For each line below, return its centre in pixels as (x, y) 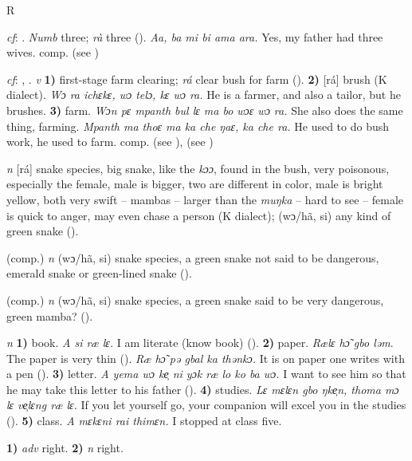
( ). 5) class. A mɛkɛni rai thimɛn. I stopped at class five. (144, 421)
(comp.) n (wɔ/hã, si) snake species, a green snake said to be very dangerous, (195, 299)
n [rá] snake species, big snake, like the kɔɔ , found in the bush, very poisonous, (198, 168)
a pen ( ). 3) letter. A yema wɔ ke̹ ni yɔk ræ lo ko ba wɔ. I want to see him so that (206, 374)
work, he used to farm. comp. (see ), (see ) (110, 142)
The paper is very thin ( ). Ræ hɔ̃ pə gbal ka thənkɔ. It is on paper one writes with (206, 358)
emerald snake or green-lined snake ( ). (99, 273)
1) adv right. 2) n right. (65, 447)
